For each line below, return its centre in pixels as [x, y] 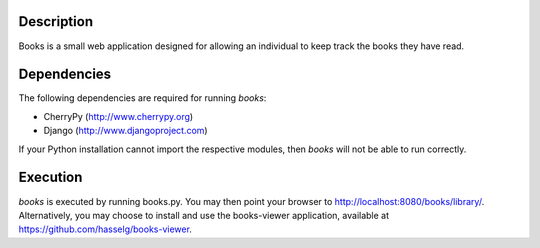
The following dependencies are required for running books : [142, 98]
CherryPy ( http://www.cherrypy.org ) [118, 116]
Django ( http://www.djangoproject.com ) [126, 131]
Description [56, 21]
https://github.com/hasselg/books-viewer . [105, 229]
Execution [50, 177]
